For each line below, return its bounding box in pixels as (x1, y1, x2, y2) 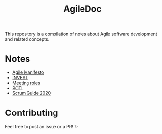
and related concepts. (5, 36, 50, 42)
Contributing (5, 108, 58, 118)
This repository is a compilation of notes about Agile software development (5, 31, 157, 37)
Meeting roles (12, 80, 40, 86)
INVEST (12, 75, 28, 81)
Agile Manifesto (12, 69, 44, 75)
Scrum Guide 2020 (12, 90, 51, 96)
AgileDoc (63, 3, 102, 15)
